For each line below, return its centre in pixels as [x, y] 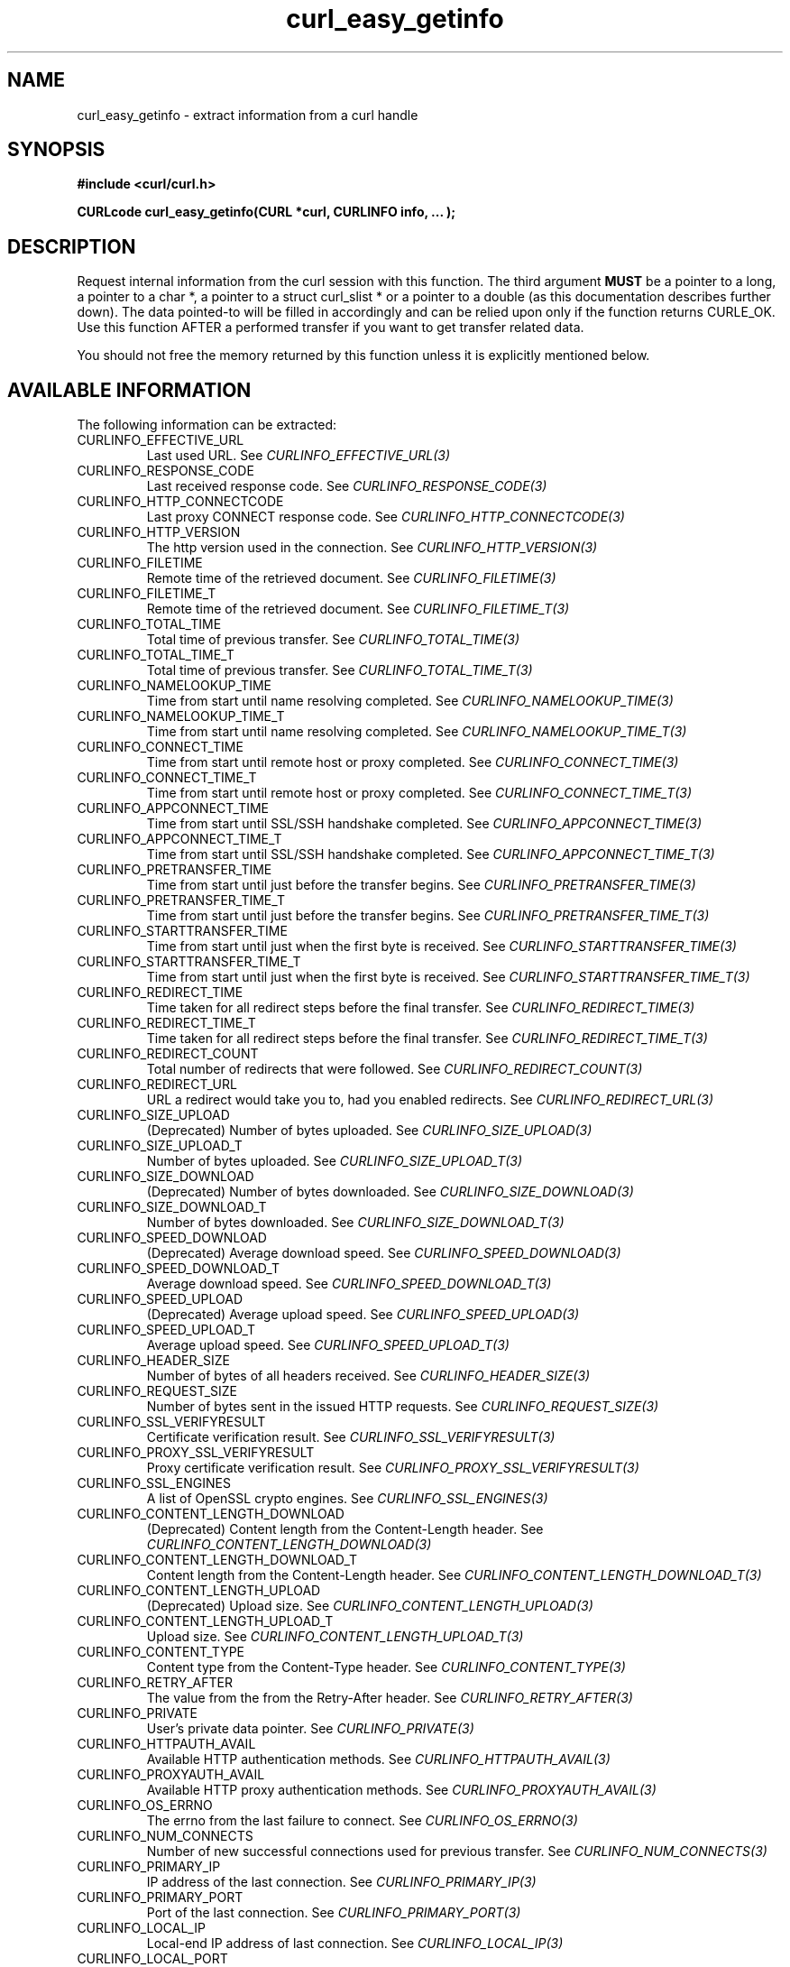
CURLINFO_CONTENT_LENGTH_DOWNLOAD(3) [289, 1545]
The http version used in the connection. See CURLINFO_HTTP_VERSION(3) [372, 548]
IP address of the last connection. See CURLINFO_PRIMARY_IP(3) [341, 1882]
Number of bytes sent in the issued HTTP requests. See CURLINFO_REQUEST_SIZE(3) [403, 1407]
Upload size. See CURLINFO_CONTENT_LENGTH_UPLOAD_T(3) [335, 1637]
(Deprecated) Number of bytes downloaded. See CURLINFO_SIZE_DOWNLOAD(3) [390, 1192]
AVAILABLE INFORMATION [129, 390]
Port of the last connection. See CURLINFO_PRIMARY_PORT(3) [334, 1913]
